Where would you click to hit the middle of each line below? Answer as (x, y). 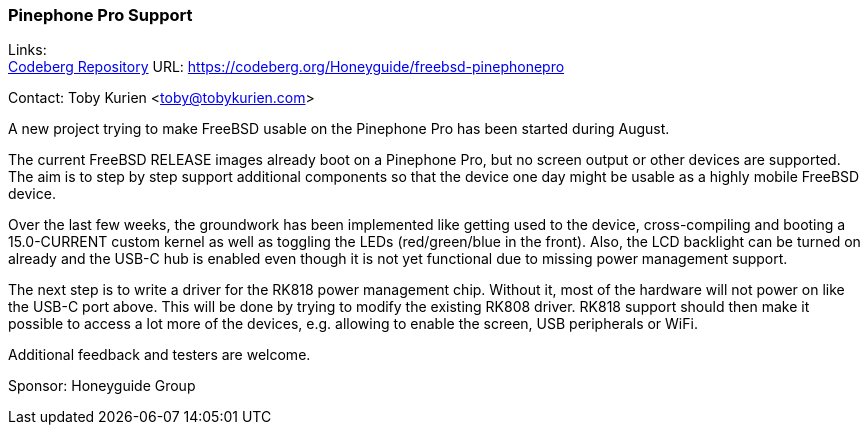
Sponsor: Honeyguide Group (102, 386)
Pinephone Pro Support (100, 15)
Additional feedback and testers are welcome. (159, 355)
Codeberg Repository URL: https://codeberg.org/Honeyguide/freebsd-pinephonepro (286, 67)
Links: (27, 50)
